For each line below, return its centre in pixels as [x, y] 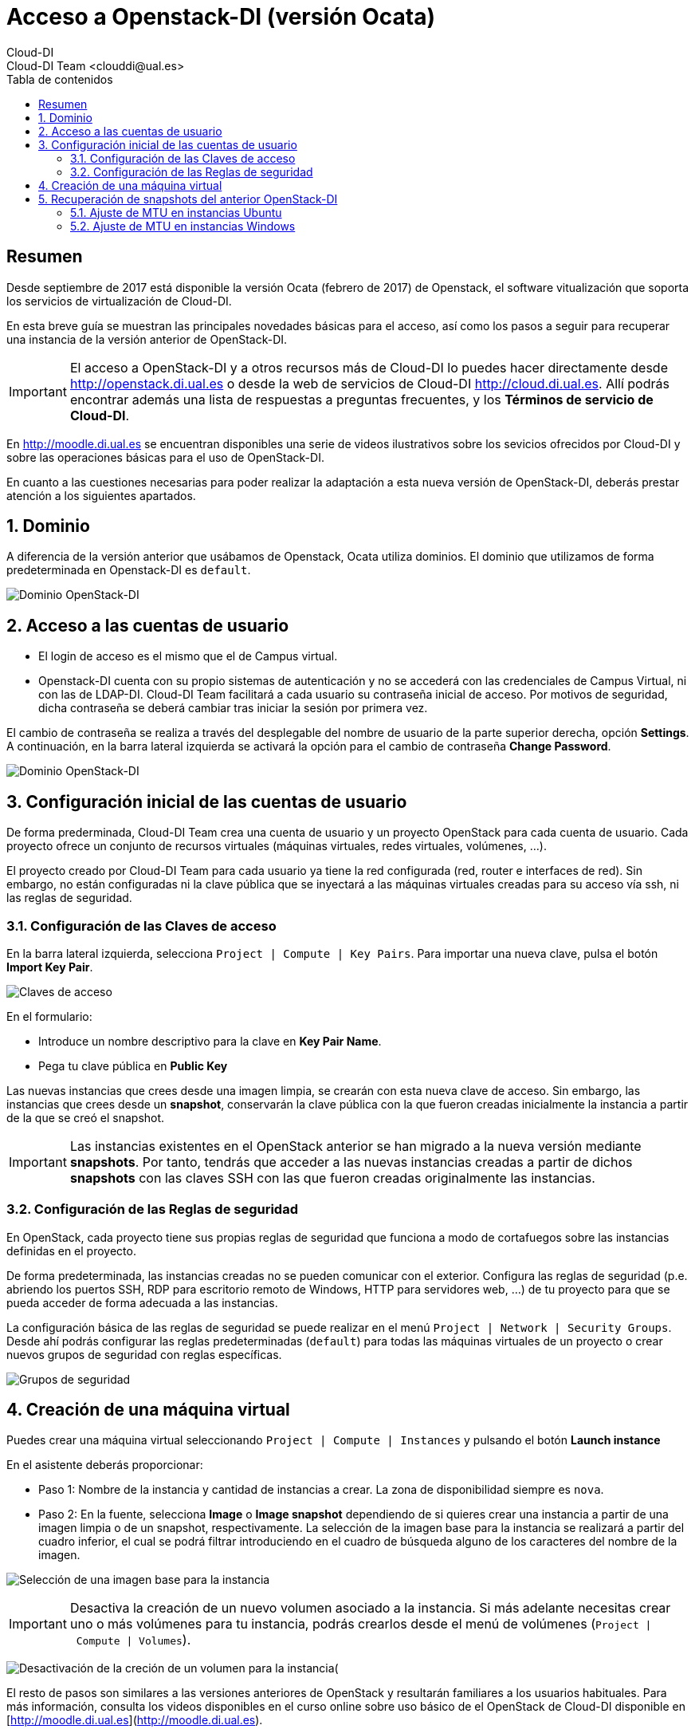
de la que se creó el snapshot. [86, 1117]
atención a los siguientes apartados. [101, 495]
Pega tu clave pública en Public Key [133, 1065]
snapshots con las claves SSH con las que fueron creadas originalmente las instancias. [332, 1178]
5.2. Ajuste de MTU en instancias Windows [183, 226]
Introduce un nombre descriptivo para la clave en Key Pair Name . [210, 1041]
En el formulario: [49, 1016]
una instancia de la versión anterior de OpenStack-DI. [147, 339]
